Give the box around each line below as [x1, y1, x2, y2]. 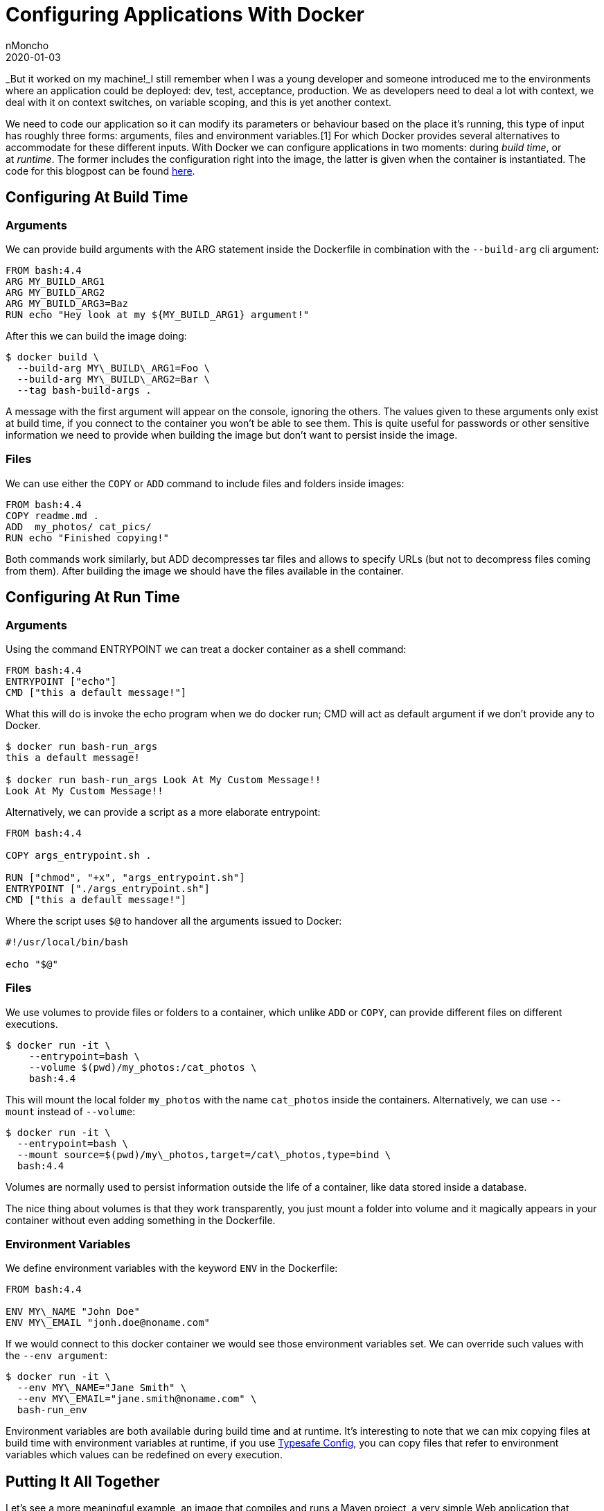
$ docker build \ [6, 351, 99, 363]
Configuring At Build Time [6, 189, 188, 207]
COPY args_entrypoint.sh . [6, 849, 152, 861]
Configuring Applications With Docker [6, 3, 364, 26]
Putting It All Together [6, 1472, 160, 1490]
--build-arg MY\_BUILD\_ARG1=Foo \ [17, 362, 211, 374]
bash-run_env [17, 1404, 88, 1416]
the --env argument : [6, 1350, 108, 1362]
